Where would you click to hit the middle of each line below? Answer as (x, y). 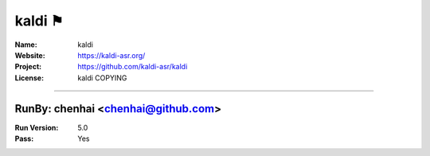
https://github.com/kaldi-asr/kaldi (133, 67)
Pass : (24, 138)
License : (29, 78)
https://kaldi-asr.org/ (111, 55)
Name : (26, 45)
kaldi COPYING (102, 78)
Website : (30, 55)
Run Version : (37, 127)
